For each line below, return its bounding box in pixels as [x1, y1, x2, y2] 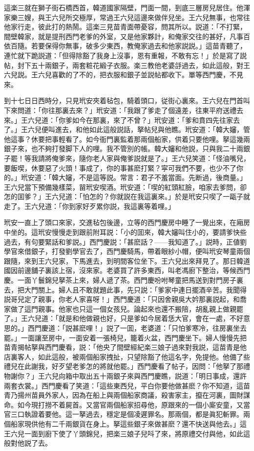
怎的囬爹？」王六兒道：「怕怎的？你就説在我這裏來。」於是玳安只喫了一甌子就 [4, 191, 250, 202]
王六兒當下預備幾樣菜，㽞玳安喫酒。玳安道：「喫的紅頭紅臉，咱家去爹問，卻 [4, 181, 247, 192]
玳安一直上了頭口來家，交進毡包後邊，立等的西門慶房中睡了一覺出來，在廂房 [4, 217, 250, 227]
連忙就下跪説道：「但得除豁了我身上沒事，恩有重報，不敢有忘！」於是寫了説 [4, 50, 247, 60]
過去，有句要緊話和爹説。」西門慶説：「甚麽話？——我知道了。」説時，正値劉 [4, 236, 247, 247]
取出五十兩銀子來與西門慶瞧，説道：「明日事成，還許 [79, 370, 247, 381]
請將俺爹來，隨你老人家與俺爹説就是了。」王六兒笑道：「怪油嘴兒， [38, 153, 250, 163]
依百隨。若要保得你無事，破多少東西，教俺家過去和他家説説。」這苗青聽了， [4, 41, 247, 51]
